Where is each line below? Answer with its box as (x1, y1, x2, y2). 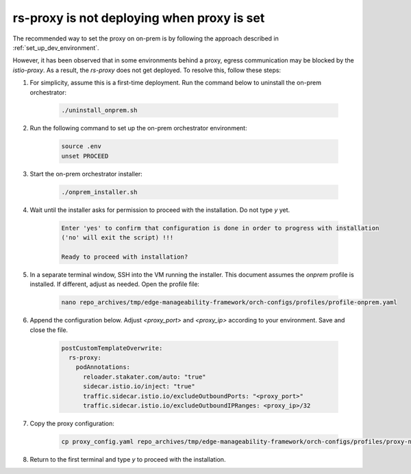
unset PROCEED (61, 152, 109, 160)
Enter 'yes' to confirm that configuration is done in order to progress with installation (61, 224, 379, 232)
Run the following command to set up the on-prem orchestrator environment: (29, 124, 247, 132)
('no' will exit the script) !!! (61, 234, 174, 241)
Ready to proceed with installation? (61, 252, 188, 261)
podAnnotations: (75, 364, 130, 371)
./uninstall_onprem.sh (61, 106, 138, 115)
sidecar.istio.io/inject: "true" (83, 383, 195, 390)
